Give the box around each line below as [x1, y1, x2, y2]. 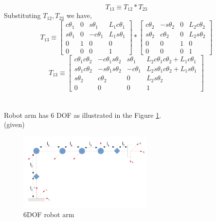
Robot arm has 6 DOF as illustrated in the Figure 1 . [4, 110, 162, 120]
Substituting [4, 10, 41, 20]
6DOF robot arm [23, 209, 74, 220]
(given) [4, 119, 25, 129]
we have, [66, 10, 92, 20]
